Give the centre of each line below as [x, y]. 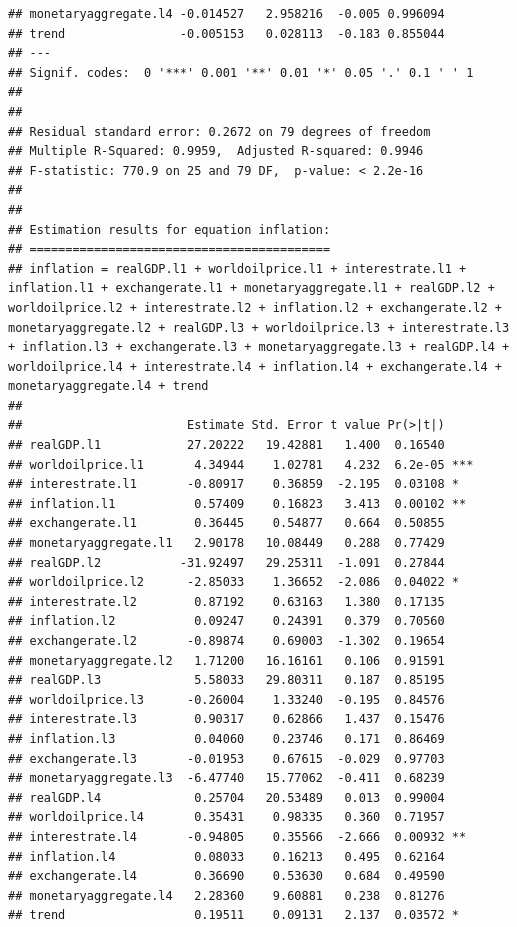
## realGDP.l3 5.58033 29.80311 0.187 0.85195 [226, 680]
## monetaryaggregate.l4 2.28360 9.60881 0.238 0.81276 [226, 895]
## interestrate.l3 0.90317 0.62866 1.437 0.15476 [226, 719]
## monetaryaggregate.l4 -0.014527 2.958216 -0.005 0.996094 [226, 14]
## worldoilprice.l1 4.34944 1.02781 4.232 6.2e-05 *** [241, 464]
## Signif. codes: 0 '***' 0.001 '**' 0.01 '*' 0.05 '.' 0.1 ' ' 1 [241, 72]
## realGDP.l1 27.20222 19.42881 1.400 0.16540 [226, 445]
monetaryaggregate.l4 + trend [108, 386]
